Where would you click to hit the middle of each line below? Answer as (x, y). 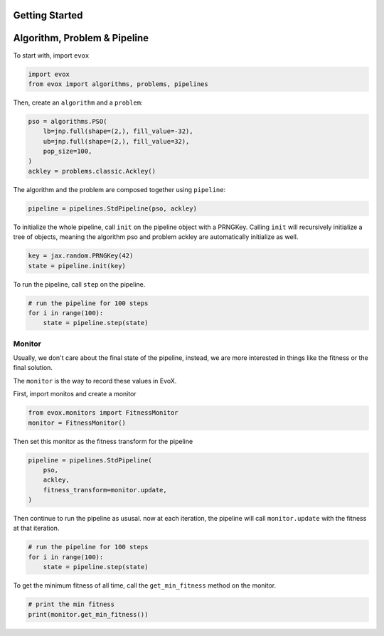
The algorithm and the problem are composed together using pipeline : (119, 189)
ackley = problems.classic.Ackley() (92, 171)
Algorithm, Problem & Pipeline (81, 38)
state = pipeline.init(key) (77, 266)
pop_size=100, (68, 152)
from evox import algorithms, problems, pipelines (118, 84)
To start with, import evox (51, 55)
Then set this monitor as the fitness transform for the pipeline (103, 441)
